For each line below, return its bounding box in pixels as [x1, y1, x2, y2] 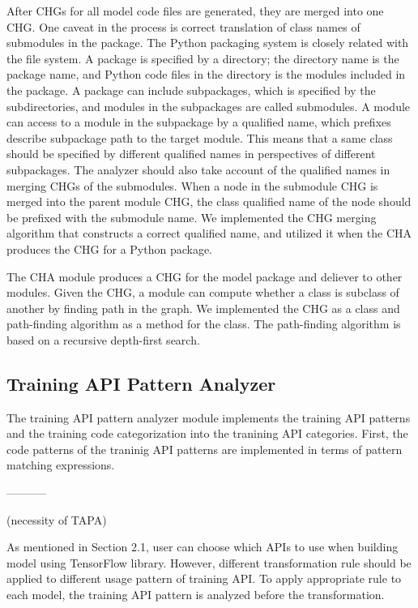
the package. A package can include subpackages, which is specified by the [6, 81, 376, 98]
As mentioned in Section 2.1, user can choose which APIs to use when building [6, 538, 399, 555]
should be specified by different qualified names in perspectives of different [6, 145, 376, 162]
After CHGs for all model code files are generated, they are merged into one [6, 2, 384, 19]
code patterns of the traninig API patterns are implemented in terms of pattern [6, 440, 403, 457]
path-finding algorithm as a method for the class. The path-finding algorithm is [6, 315, 401, 332]
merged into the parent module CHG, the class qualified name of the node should [6, 193, 412, 210]
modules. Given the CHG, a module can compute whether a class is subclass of [6, 284, 399, 301]
